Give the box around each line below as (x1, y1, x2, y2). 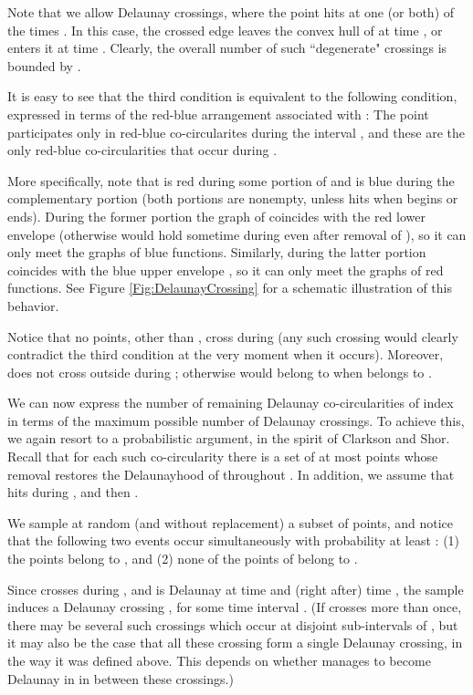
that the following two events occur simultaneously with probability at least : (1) (7, 531, 460, 550)
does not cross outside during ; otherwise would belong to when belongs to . (7, 362, 432, 381)
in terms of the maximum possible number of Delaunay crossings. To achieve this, (7, 410, 465, 430)
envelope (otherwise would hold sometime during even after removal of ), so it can (7, 224, 467, 244)
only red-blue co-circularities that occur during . (7, 140, 278, 160)
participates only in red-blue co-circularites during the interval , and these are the (7, 122, 466, 141)
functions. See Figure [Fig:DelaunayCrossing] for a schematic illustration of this (7, 278, 452, 297)
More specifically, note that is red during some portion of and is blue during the (7, 171, 455, 190)
